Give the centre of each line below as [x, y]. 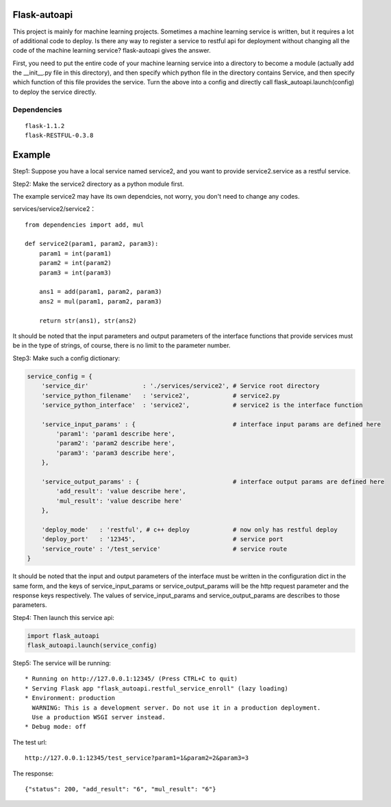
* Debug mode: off [56, 727]
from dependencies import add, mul [85, 225]
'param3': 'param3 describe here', [116, 453]
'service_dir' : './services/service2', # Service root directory [180, 386]
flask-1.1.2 [45, 126]
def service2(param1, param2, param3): [92, 244]
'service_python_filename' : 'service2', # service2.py [161, 395]
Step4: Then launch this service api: [63, 617]
